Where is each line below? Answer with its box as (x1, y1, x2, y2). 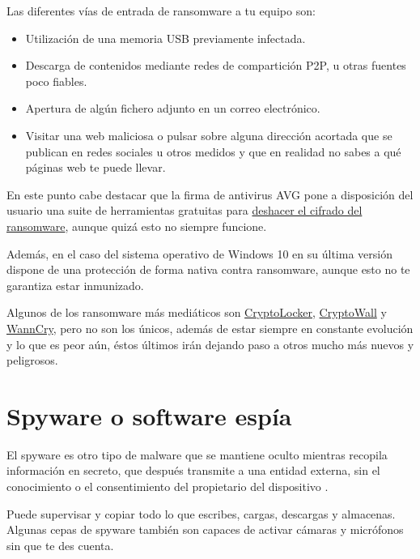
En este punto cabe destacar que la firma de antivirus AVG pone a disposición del (6, 186, 414, 203)
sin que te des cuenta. (6, 536, 114, 553)
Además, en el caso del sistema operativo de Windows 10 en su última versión (6, 245, 392, 262)
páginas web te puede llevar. (25, 159, 166, 176)
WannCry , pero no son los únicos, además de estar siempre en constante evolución (6, 319, 414, 336)
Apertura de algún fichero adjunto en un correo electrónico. (25, 100, 320, 117)
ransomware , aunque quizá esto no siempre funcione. (6, 217, 267, 234)
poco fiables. (25, 72, 87, 89)
